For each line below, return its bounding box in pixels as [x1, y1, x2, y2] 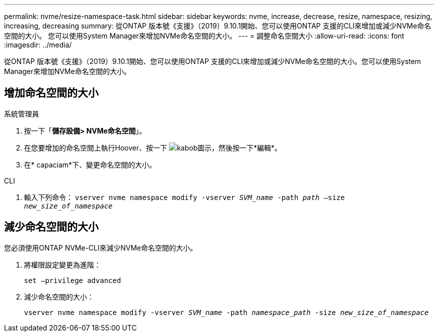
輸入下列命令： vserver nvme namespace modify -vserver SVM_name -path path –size [24, 192, 345, 201]
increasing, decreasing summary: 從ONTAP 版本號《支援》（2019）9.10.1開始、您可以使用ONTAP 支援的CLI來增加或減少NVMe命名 [4, 21, 431, 30]
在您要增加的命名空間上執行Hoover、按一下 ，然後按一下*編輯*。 [24, 143, 282, 152]
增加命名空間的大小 [4, 86, 98, 99]
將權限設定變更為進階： [24, 260, 101, 269]
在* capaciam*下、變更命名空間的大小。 [24, 160, 156, 169]
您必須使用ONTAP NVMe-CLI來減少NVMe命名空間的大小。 [4, 243, 197, 252]
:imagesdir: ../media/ [4, 40, 72, 49]
